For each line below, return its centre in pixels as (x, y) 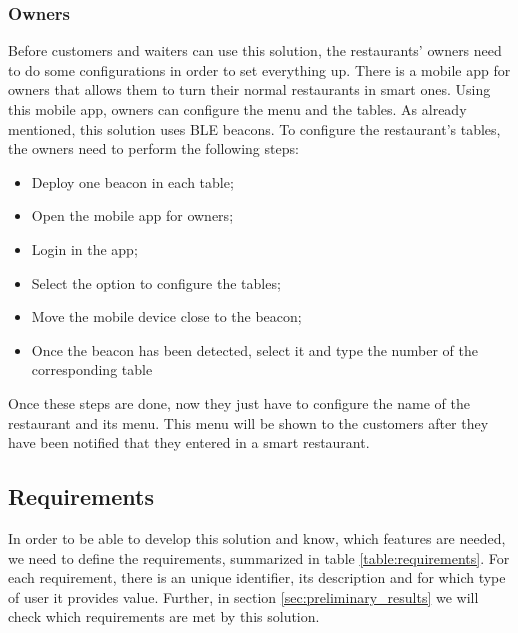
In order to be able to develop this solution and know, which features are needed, (257, 537)
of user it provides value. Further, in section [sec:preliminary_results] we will (243, 596)
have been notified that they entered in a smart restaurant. (189, 442)
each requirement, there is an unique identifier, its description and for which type (257, 577)
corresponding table (92, 369)
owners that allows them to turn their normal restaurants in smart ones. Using (249, 89)
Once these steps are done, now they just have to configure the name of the (239, 402)
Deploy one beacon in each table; (132, 181)
